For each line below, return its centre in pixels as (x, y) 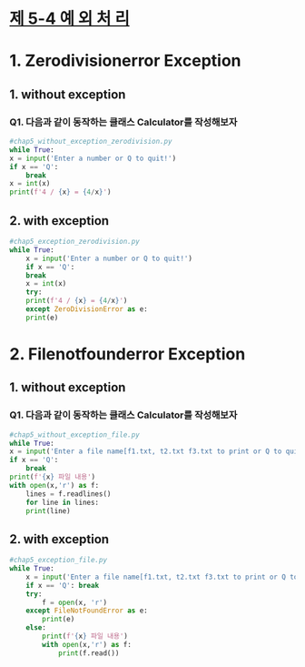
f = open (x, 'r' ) (74, 602)
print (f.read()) (89, 653)
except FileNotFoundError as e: (87, 611)
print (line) (48, 510)
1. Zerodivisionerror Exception (125, 61)
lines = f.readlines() (69, 494)
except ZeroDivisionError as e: (87, 309)
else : (36, 628)
